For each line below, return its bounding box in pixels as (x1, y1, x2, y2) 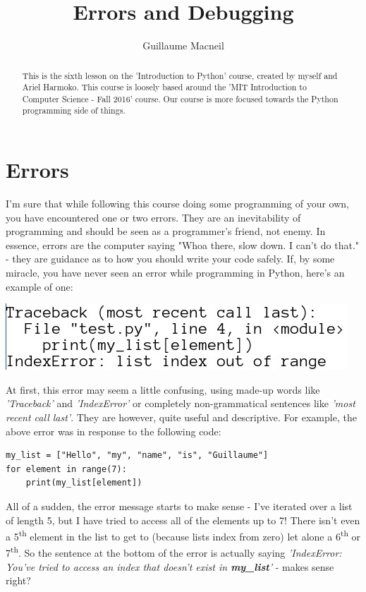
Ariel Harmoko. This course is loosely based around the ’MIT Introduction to (22, 81, 307, 93)
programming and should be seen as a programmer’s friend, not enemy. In (6, 224, 326, 238)
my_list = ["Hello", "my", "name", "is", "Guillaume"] (6, 450, 269, 461)
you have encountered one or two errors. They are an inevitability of (6, 210, 301, 224)
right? (6, 573, 31, 588)
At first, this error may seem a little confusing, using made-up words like (6, 382, 320, 397)
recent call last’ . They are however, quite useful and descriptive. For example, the (6, 410, 357, 425)
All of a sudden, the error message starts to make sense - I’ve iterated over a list (6, 498, 353, 513)
